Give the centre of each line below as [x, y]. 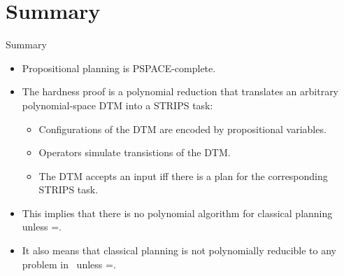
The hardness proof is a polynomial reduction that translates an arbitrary [180, 91]
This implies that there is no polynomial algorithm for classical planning [177, 213]
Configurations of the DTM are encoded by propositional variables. [182, 129]
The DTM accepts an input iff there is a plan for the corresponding [183, 175]
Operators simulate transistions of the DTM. [135, 152]
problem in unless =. [69, 264]
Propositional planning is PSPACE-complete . [119, 68]
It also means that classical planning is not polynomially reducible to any [179, 250]
